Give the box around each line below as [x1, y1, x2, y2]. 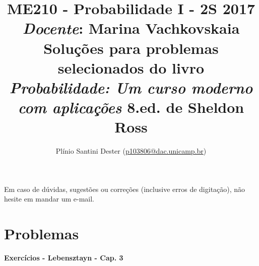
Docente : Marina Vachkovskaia [22, 18, 240, 39]
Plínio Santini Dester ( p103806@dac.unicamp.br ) [55, 146, 207, 156]
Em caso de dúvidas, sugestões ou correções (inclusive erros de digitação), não [4, 183, 245, 194]
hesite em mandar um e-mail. [4, 193, 94, 204]
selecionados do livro [57, 57, 205, 78]
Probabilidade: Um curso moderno [9, 77, 253, 98]
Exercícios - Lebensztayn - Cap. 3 [4, 252, 123, 263]
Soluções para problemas [43, 37, 219, 58]
